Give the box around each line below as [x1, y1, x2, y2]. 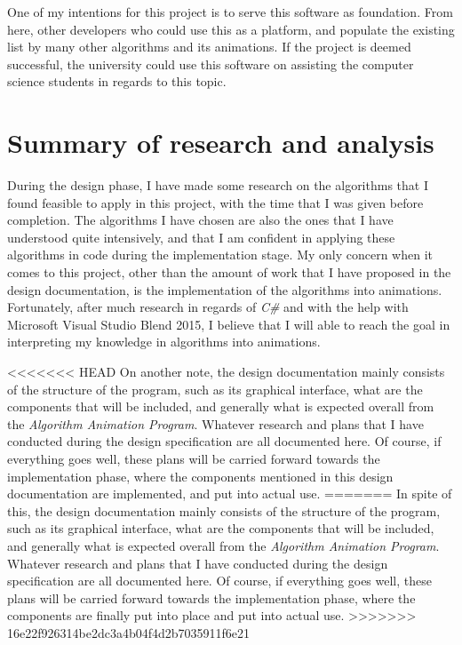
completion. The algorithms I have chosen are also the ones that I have [7, 211, 394, 229]
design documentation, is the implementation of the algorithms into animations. [7, 280, 442, 299]
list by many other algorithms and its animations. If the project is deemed [7, 37, 411, 56]
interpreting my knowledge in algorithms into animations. [7, 332, 321, 351]
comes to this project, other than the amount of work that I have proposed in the [7, 263, 451, 282]
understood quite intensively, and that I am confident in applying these [7, 227, 395, 246]
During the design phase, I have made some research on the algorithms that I [7, 176, 428, 195]
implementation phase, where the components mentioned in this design [7, 466, 394, 485]
